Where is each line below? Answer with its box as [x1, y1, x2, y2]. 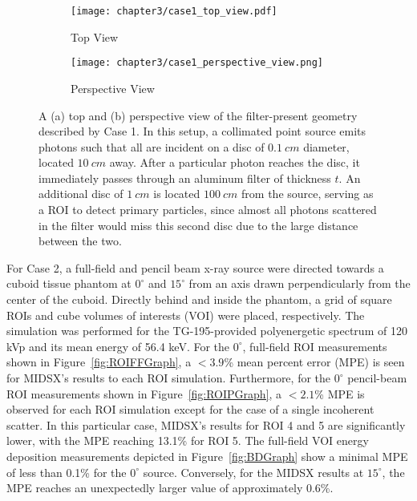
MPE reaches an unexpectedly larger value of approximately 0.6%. [6, 479, 334, 496]
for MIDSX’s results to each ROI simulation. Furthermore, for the [6, 370, 331, 386]
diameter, [303, 138, 350, 155]
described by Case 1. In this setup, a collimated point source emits [38, 123, 366, 139]
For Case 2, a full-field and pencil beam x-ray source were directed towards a [6, 259, 384, 276]
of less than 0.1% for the [6, 463, 127, 480]
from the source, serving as [241, 185, 374, 202]
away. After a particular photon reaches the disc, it [109, 154, 360, 171]
